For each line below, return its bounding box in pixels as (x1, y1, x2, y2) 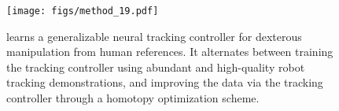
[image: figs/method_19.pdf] (6, 6, 159, 17)
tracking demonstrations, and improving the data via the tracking (6, 74, 323, 91)
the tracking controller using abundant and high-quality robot (6, 58, 305, 75)
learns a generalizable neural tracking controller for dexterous (6, 28, 302, 44)
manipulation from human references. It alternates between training (6, 43, 333, 60)
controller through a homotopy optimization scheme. (6, 90, 260, 106)
